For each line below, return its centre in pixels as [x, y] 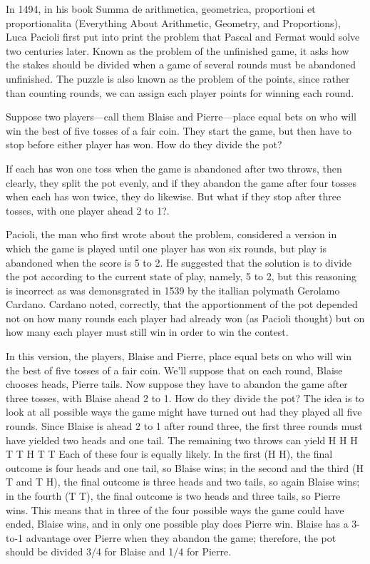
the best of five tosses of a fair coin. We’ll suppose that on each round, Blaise [174, 370]
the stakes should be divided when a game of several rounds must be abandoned [181, 65]
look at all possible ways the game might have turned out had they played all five [184, 412]
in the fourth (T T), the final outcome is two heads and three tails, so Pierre [173, 496]
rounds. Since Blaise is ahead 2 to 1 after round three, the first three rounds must [184, 426]
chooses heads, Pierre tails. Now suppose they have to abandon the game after [177, 384]
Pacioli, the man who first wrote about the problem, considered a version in [171, 234]
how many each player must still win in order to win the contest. [147, 332]
